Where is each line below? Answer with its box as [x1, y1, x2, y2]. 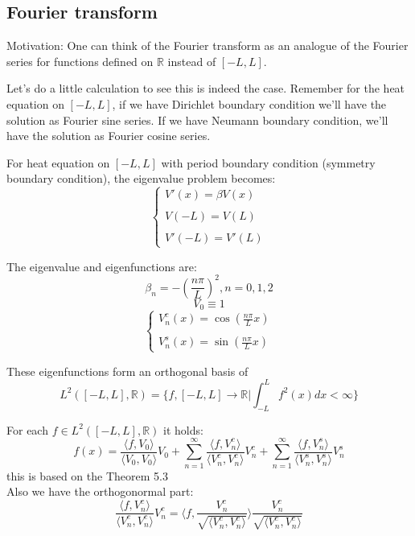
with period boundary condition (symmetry [161, 154, 376, 171]
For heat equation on [6, 154, 110, 171]
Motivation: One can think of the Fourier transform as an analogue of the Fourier [6, 37, 409, 54]
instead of [167, 52, 216, 69]
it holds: [163, 421, 203, 438]
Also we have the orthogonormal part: [6, 483, 194, 500]
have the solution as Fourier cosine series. [6, 127, 211, 144]
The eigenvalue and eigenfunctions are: [6, 258, 197, 274]
